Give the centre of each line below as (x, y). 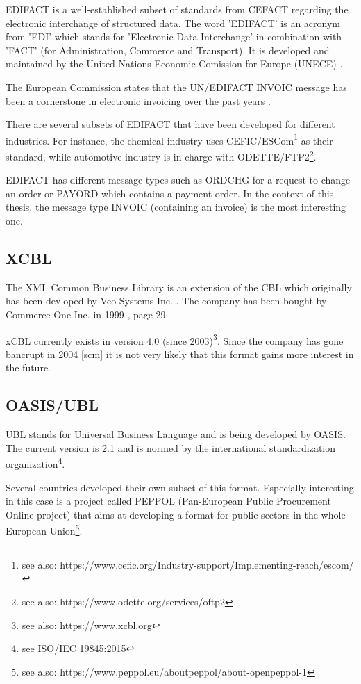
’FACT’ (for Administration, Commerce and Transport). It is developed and (168, 50)
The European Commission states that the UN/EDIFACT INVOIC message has (176, 87)
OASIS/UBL (52, 405)
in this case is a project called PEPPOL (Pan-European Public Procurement (168, 501)
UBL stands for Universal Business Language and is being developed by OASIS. (176, 434)
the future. (28, 367)
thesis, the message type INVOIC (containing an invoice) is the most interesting (176, 207)
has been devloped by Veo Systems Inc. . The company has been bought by (166, 301)
